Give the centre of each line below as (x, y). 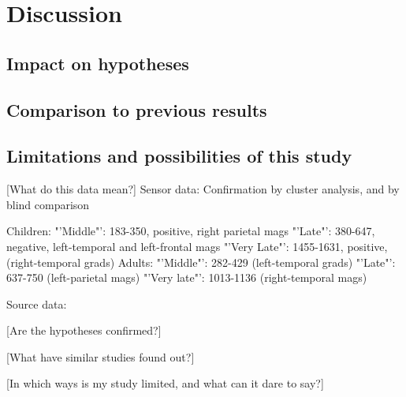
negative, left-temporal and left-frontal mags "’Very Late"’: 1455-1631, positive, (197, 246)
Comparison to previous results (137, 109)
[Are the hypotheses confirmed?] (84, 330)
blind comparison (48, 204)
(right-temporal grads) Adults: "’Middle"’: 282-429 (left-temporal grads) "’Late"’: (201, 262)
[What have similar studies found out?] (101, 356)
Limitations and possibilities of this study (179, 156)
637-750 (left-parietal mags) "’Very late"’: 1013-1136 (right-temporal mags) (187, 277)
